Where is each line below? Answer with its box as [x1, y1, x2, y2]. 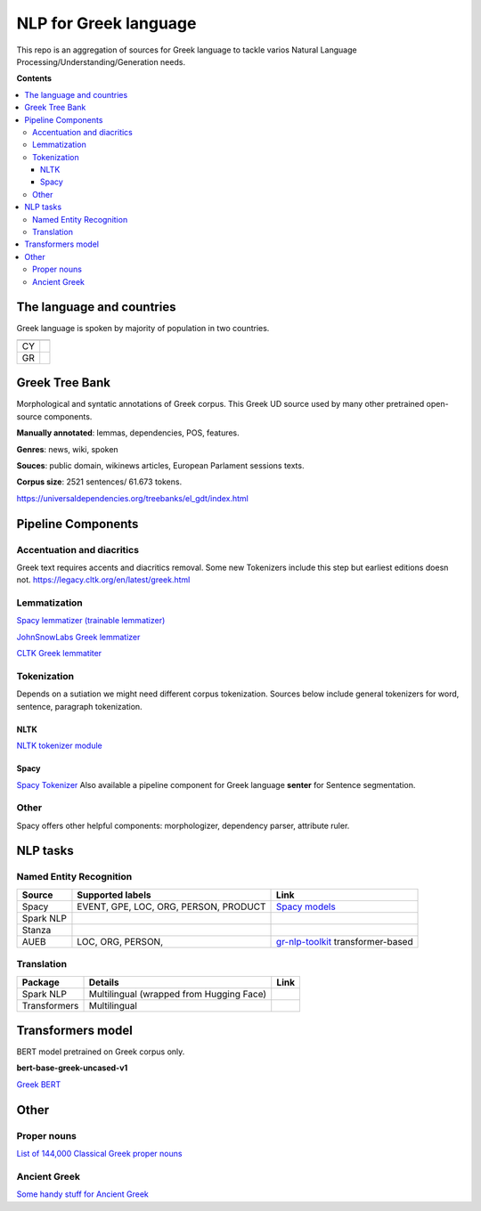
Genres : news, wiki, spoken [16, 443, 119, 454]
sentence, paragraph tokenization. [16, 701, 143, 711]
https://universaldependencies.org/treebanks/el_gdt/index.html [16, 492, 249, 503]
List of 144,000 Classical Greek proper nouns [16, 1149, 183, 1159]
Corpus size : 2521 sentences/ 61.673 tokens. [16, 476, 183, 487]
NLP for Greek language [16, 13, 197, 33]
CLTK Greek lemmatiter [16, 648, 102, 659]
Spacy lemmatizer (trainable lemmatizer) [16, 615, 166, 626]
